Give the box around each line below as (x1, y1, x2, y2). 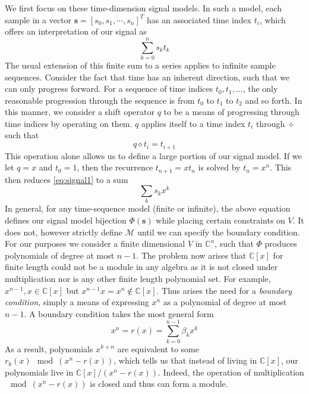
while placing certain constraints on (156, 214, 285, 227)
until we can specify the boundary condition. (137, 225, 300, 238)
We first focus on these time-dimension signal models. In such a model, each (5, 2, 282, 14)
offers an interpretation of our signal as (5, 25, 147, 38)
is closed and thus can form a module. (90, 377, 228, 390)
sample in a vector (5, 13, 72, 26)
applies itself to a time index (141, 117, 245, 129)
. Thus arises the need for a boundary (156, 284, 292, 296)
